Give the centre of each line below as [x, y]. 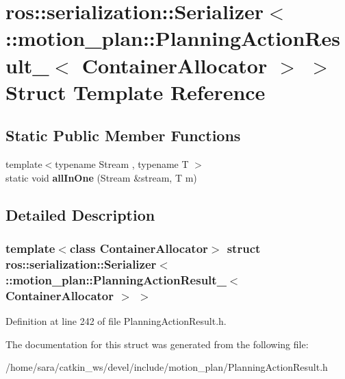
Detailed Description [80, 214]
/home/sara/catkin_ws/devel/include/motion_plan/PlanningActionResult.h [167, 367]
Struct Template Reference [136, 91]
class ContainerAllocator [139, 248]
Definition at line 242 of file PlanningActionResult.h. [116, 321]
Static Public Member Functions [123, 135]
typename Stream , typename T [122, 164]
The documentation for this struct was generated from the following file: [157, 344]
